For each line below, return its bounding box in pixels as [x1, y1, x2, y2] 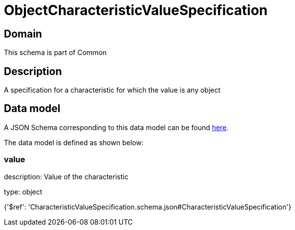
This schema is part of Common [4, 48, 107, 57]
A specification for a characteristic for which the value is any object [4, 86, 221, 95]
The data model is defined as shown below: [4, 138, 144, 147]
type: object [4, 187, 42, 196]
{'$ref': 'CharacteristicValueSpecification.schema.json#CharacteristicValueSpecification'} [4, 202, 292, 211]
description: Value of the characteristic [4, 172, 129, 181]
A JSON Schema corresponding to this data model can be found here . [4, 123, 229, 132]
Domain [4, 27, 42, 40]
